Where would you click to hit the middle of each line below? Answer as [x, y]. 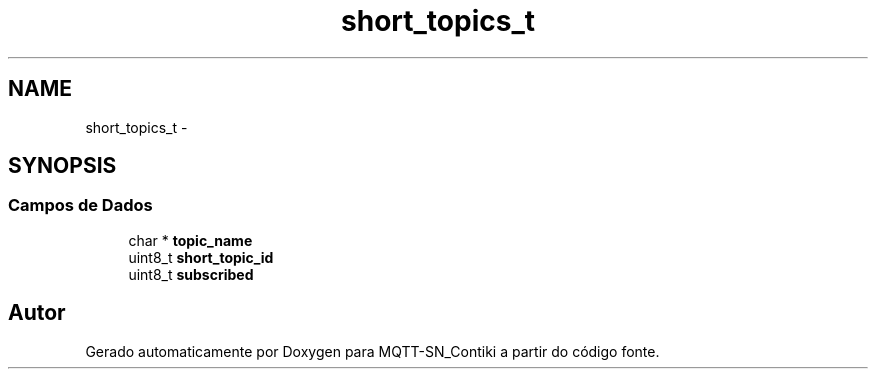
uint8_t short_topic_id [201, 257]
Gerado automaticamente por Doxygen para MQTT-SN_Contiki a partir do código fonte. [372, 351]
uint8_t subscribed [191, 274]
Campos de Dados [80, 205]
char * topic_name [190, 240]
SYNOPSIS [62, 166]
